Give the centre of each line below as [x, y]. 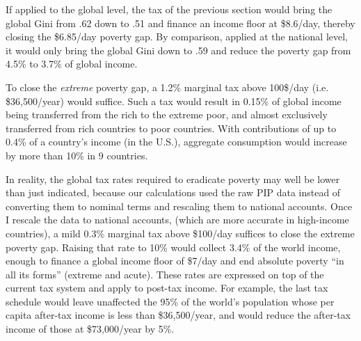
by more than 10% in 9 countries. [77, 155]
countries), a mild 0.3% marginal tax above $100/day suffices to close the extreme [180, 233]
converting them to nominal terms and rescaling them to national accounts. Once [179, 206]
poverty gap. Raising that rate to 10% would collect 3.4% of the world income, [173, 247]
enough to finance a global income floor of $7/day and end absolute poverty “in [175, 261]
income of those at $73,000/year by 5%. [90, 329]
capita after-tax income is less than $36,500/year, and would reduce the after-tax [178, 315]
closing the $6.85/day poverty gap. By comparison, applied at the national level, [177, 37]
